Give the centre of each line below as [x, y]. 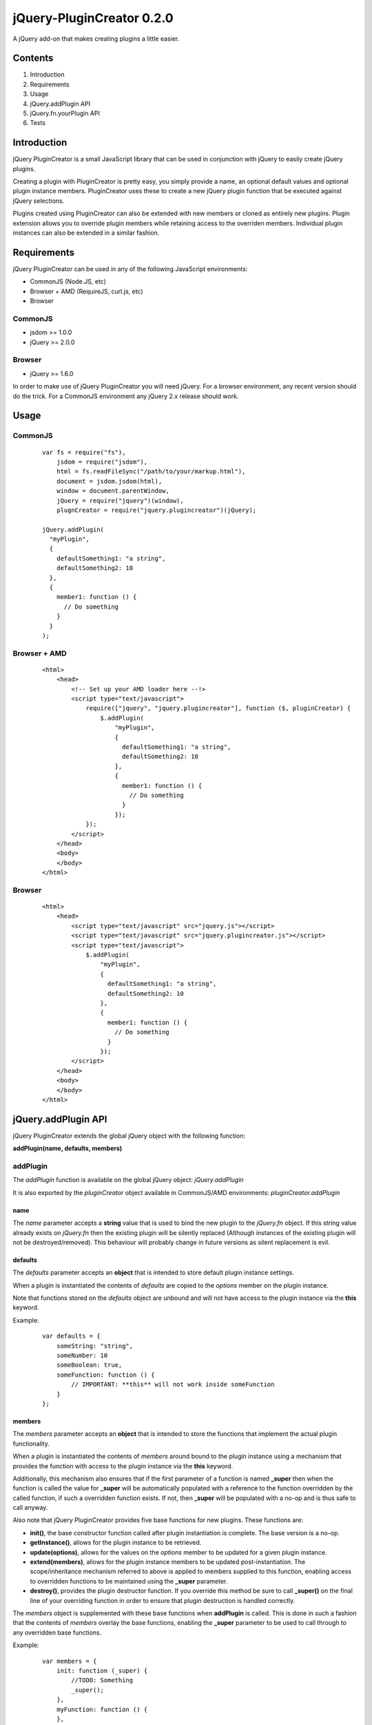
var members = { [70, 1661]
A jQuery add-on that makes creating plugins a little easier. [96, 39]
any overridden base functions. [57, 1633]
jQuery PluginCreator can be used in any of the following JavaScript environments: [130, 268]
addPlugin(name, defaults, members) [68, 1148]
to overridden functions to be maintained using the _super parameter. [129, 1581]
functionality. [31, 1443]
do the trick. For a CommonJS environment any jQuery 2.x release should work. [126, 396]
